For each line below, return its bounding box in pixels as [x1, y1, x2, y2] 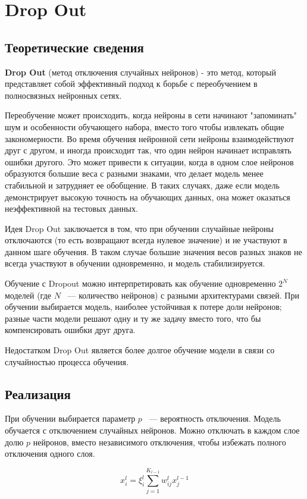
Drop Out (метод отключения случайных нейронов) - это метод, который [5, 65, 277, 78]
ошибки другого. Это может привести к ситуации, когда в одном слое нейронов [5, 155, 294, 168]
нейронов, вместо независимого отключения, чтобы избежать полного [33, 435, 286, 448]
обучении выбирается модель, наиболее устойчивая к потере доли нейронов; [5, 300, 282, 313]
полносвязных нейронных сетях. [5, 89, 122, 101]
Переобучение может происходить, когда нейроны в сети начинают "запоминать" [5, 109, 297, 121]
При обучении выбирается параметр [5, 412, 136, 425]
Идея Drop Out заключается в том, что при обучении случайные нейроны [5, 222, 274, 234]
